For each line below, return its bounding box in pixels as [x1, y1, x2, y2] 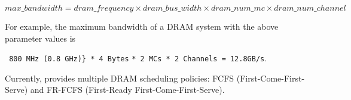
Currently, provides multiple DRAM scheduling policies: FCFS [5, 71, 234, 84]
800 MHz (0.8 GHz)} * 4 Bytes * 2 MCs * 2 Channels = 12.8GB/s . [9, 52, 267, 64]
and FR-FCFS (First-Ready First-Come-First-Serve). [30, 83, 225, 96]
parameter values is [5, 32, 76, 44]
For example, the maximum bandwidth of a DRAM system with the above [5, 20, 279, 32]
